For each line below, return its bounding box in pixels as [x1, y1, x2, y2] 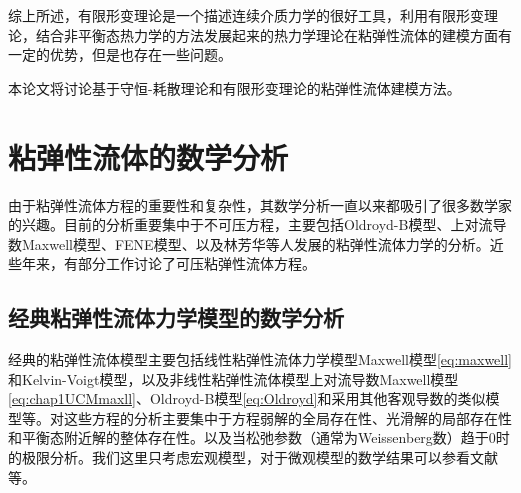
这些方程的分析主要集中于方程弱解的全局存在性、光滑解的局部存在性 [63, 407, 512, 428]
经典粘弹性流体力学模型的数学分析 [8, 302, 344, 333]
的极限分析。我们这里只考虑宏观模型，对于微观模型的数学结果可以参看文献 [8, 447, 498, 468]
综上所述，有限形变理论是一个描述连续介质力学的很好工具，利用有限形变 [8, 5, 484, 25]
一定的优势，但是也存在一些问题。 [8, 44, 232, 65]
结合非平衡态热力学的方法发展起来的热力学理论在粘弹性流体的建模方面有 [35, 24, 512, 45]
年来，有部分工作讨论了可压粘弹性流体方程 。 [21, 253, 316, 274]
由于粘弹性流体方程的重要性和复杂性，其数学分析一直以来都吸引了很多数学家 [8, 194, 512, 215]
